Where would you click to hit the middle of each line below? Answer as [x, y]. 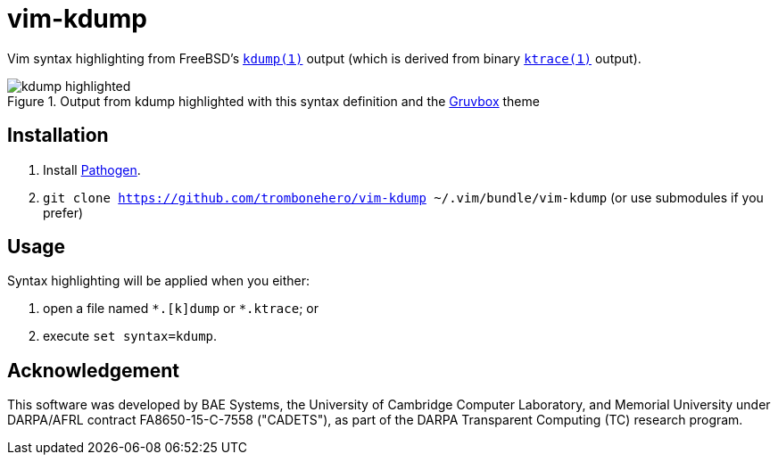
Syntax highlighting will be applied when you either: [159, 281]
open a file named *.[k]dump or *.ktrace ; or [181, 309]
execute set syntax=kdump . [130, 336]
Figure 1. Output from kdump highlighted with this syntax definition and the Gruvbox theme [273, 101]
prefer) [63, 212]
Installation [58, 136]
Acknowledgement [93, 370]
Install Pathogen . [92, 169]
